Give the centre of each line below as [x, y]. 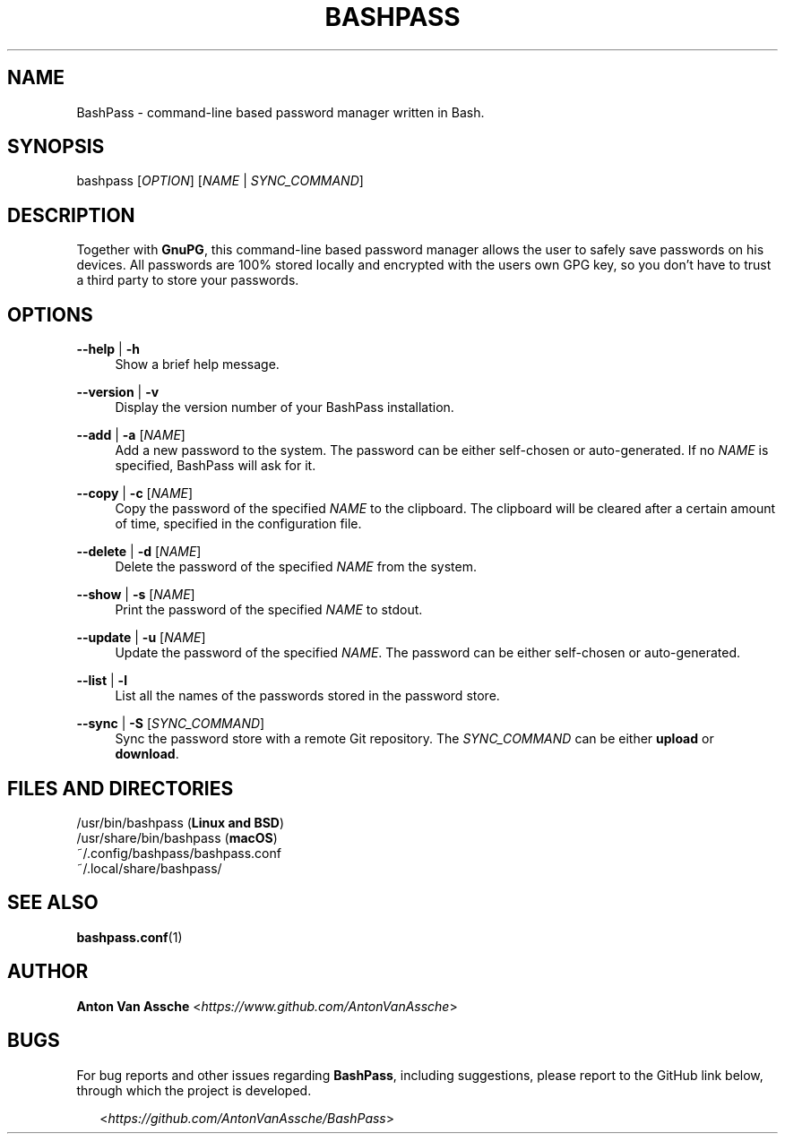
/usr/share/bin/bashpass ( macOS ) [177, 837]
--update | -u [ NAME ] [141, 638]
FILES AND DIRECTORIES [121, 788]
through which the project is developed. [194, 1090]
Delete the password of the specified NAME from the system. [296, 567]
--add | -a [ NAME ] [131, 435]
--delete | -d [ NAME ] [139, 552]
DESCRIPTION [71, 215]
